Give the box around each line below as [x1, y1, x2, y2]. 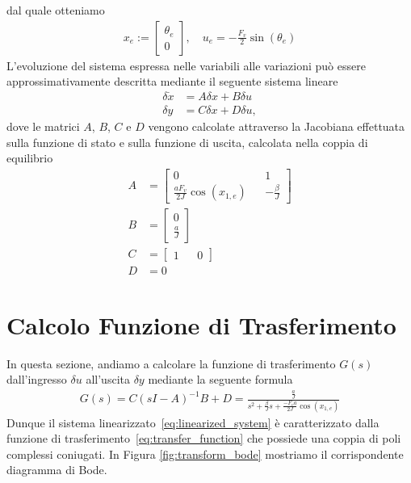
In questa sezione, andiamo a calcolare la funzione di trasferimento [6, 355, 336, 372]
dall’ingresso [6, 371, 67, 388]
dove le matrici [6, 118, 80, 135]
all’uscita [86, 371, 130, 388]
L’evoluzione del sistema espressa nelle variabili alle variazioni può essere [6, 57, 366, 73]
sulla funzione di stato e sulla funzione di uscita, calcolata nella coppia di [6, 133, 368, 150]
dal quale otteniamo [6, 2, 105, 18]
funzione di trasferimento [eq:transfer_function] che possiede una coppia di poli [6, 430, 401, 447]
